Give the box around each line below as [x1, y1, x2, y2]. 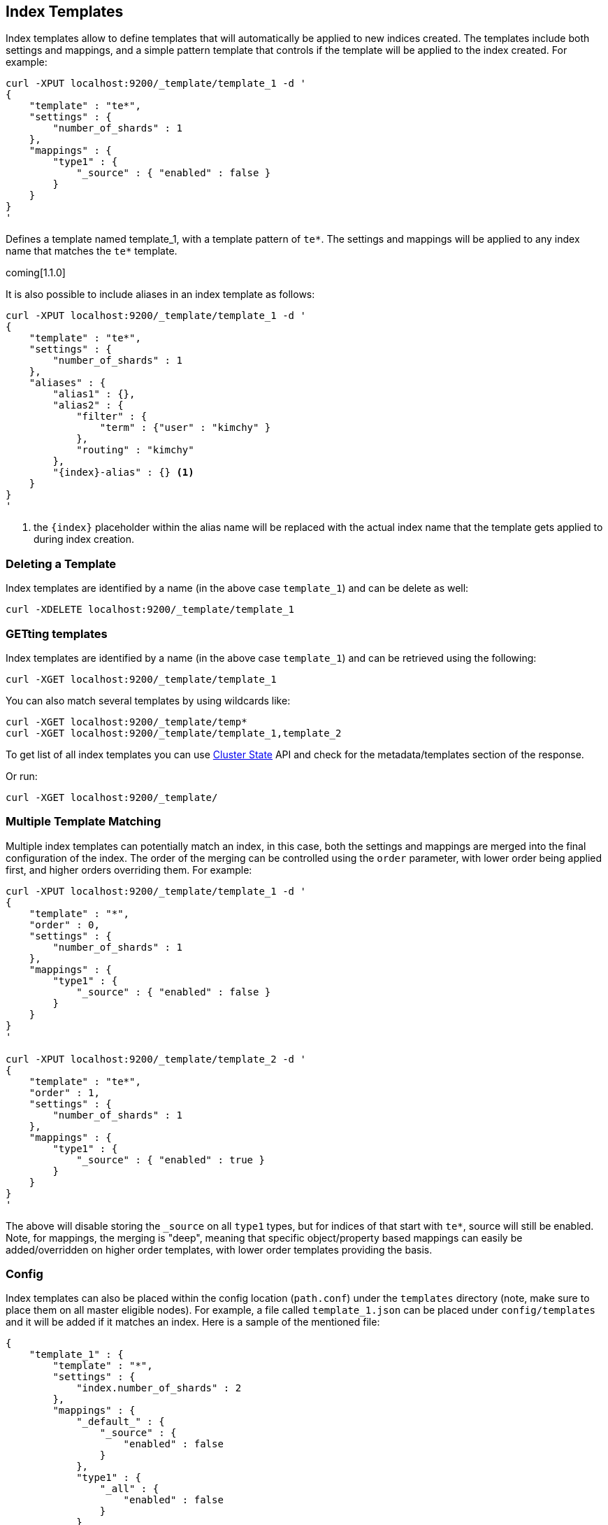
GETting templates [6, 626, 108, 641]
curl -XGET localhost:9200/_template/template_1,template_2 [6, 727, 342, 739]
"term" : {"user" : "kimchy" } [99, 422, 271, 434]
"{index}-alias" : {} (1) [52, 467, 194, 478]
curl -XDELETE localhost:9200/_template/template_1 [6, 604, 295, 616]
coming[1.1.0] [6, 267, 66, 279]
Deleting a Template [6, 556, 117, 571]
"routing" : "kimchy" [76, 444, 194, 456]
